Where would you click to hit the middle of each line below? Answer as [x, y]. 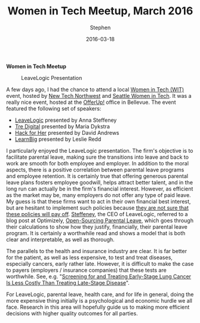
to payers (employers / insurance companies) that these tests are [87, 270]
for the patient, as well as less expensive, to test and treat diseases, [90, 257]
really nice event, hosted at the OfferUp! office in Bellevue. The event [91, 102]
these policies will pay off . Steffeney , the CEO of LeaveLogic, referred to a [97, 214]
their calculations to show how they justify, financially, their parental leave [97, 227]
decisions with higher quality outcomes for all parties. [72, 313]
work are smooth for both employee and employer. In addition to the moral [98, 163]
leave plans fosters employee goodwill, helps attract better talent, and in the [99, 182]
